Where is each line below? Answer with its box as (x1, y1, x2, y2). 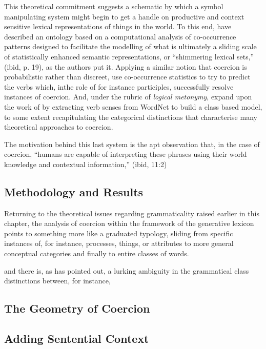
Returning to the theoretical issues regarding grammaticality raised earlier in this (4, 208, 259, 218)
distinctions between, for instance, (4, 275, 111, 286)
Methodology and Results (4, 183, 144, 199)
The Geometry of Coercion (4, 300, 150, 316)
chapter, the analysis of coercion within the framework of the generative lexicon (4, 218, 254, 229)
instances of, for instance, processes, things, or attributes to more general (4, 238, 234, 249)
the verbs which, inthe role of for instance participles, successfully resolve (4, 81, 234, 92)
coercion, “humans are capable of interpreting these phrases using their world (4, 149, 247, 159)
